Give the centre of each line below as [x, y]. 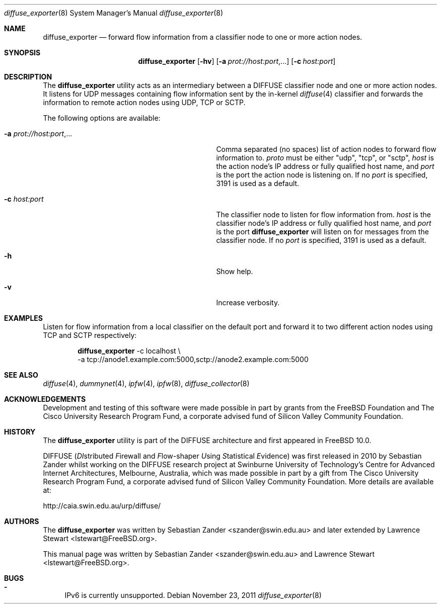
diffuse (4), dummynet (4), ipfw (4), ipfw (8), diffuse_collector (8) [146, 383]
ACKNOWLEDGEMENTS [45, 399]
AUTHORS [22, 521]
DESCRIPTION [28, 77]
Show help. [235, 271]
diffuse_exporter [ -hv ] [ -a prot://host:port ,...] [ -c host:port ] [237, 61]
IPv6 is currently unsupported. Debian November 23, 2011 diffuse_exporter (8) [193, 595]
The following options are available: [102, 118]
